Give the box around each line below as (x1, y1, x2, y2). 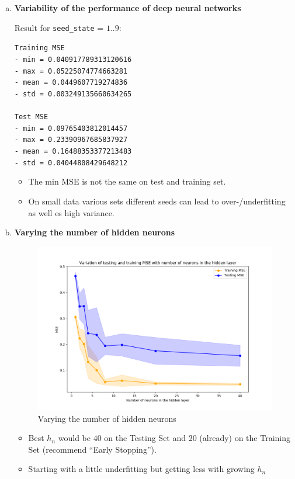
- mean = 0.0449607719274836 (14, 78, 128, 87)
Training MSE (14, 44, 65, 53)
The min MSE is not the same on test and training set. (28, 175, 226, 188)
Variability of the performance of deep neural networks (14, 2, 241, 13)
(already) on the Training (199, 432, 291, 444)
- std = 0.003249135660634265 (14, 89, 132, 98)
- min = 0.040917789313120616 (14, 55, 132, 64)
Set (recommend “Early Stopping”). (28, 443, 157, 455)
